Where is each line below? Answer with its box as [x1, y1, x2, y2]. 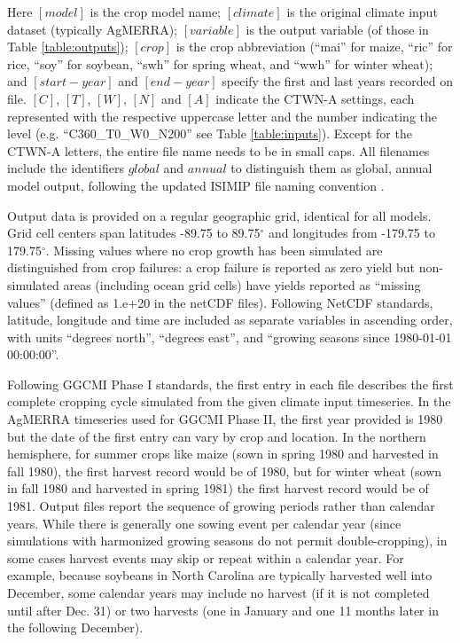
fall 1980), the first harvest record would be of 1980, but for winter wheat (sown [7, 461, 442, 480]
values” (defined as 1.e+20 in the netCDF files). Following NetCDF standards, [7, 293, 433, 311]
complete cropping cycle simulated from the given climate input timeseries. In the [7, 392, 451, 411]
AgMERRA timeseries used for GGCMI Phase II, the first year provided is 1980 [7, 410, 443, 428]
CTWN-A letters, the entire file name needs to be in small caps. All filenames [7, 141, 430, 160]
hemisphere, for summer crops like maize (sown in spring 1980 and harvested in [7, 444, 439, 463]
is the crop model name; [90, 3, 221, 20]
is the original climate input [286, 3, 438, 20]
